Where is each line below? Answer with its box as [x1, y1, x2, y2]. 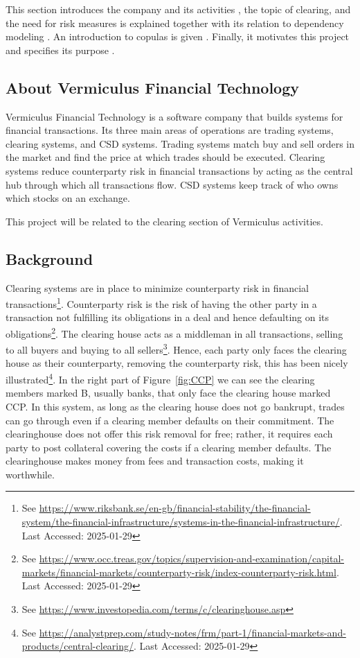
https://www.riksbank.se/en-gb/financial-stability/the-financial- [39, 501, 311, 515]
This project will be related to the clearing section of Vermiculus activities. [6, 214, 323, 228]
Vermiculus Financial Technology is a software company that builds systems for [6, 109, 343, 123]
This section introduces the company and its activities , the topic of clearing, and [6, 2, 351, 16]
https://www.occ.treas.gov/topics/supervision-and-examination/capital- [39, 551, 345, 566]
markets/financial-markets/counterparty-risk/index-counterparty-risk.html [21, 564, 336, 579]
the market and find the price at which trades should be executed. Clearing [6, 150, 325, 164]
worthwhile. [6, 467, 55, 481]
